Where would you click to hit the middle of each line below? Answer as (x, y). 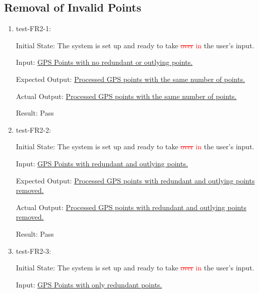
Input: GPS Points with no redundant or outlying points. (104, 62)
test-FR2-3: (34, 251)
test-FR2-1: (34, 28)
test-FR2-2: (34, 129)
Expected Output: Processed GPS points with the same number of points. (131, 79)
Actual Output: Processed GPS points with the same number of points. (126, 96)
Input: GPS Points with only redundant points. (89, 284)
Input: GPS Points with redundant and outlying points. (102, 163)
